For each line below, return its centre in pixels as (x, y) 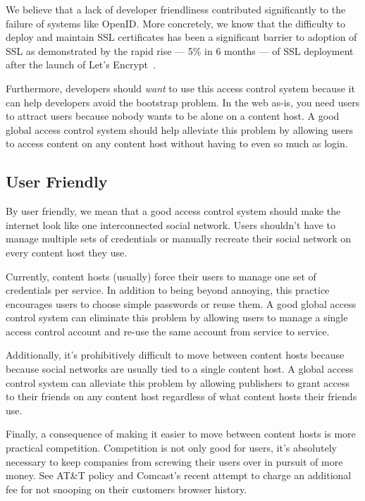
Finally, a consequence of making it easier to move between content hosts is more (181, 434)
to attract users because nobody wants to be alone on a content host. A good (173, 116)
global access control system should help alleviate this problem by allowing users (180, 129)
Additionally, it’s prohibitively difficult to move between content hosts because (175, 355)
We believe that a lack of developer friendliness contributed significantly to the (176, 9)
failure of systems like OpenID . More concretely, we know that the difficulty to (175, 23)
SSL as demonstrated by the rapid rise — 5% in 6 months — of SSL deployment (180, 50)
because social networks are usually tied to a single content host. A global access (180, 369)
